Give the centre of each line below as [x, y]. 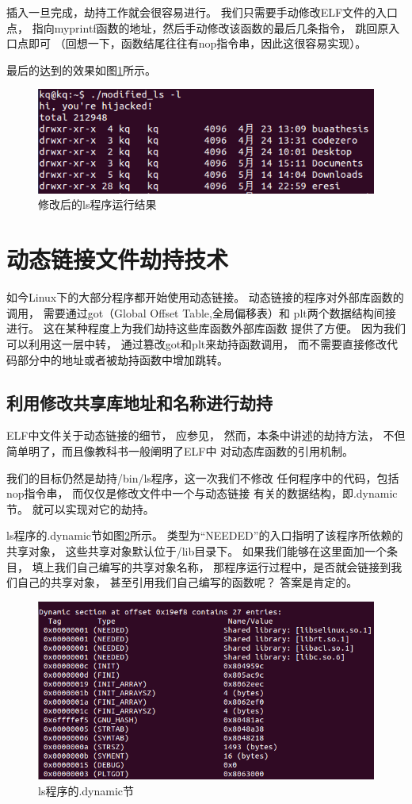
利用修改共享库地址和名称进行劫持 [139, 402]
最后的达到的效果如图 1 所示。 [81, 69]
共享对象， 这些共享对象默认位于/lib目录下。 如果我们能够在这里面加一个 [196, 550]
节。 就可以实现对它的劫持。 [80, 508]
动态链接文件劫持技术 [118, 259]
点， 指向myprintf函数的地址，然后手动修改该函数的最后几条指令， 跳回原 [198, 27]
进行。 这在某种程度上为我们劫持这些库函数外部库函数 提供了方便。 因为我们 [206, 328]
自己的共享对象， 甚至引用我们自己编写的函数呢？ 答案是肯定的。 [187, 582]
